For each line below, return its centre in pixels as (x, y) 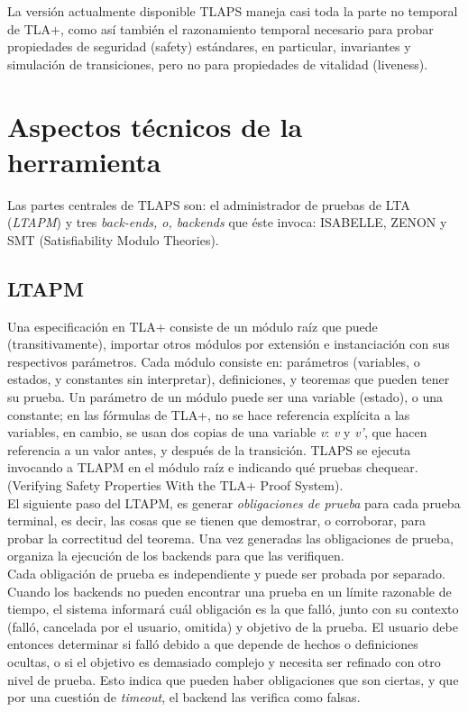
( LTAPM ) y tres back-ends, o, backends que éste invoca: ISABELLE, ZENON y (227, 222)
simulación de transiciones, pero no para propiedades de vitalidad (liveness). (218, 64)
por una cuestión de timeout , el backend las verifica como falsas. (184, 697)
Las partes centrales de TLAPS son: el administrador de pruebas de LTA (209, 204)
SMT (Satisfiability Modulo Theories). (113, 239)
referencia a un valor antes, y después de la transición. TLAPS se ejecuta (209, 449)
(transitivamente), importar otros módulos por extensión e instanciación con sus (229, 344)
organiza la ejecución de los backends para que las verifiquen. (176, 556)
